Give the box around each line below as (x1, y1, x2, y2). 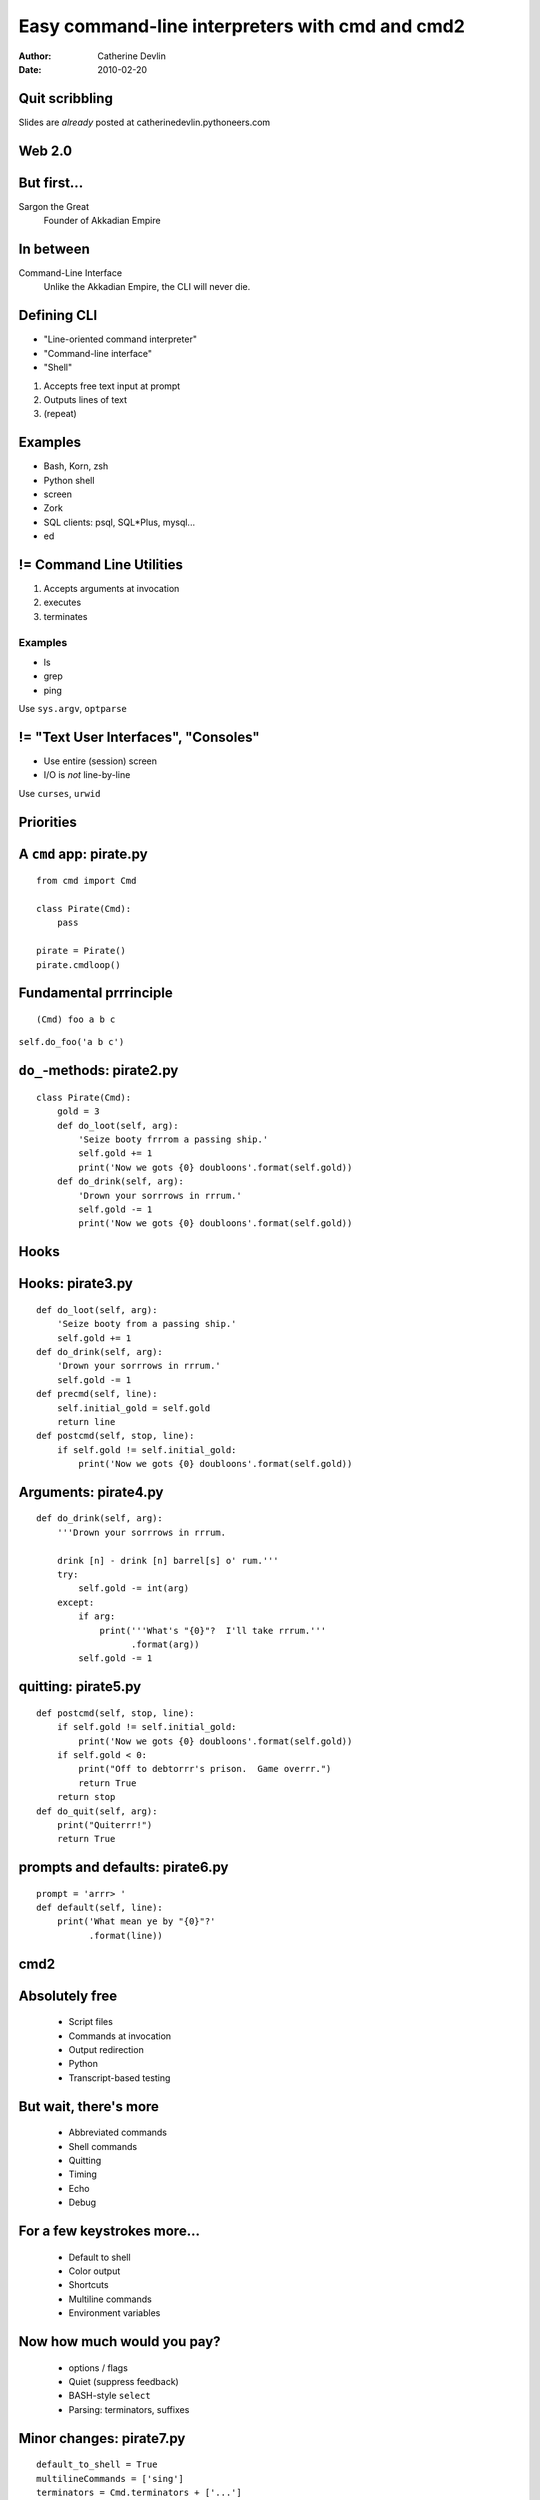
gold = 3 (56, 1106, 100, 1117)
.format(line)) (88, 1930, 164, 1941)
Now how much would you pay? (18, 2333, 221, 2350)
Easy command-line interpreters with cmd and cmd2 (18, 15, 465, 37)
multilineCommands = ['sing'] (36, 2473, 185, 2484)
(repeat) (43, 408, 77, 420)
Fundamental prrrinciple (18, 985, 174, 1002)
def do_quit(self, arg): (36, 1805, 158, 1817)
